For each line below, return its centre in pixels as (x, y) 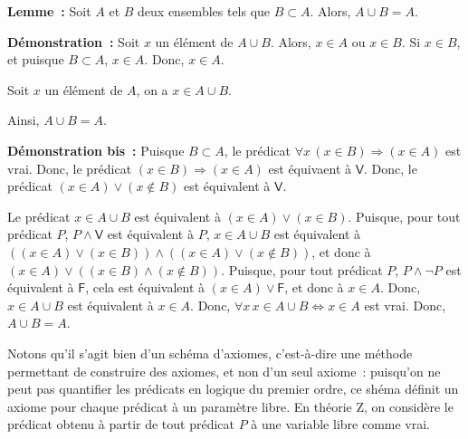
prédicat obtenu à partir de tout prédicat (121, 424)
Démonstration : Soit (74, 41)
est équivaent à (310, 168)
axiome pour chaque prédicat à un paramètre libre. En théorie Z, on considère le (230, 406)
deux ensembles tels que (204, 11)
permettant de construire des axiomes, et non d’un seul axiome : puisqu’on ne (224, 371)
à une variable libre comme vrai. (341, 424)
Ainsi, (24, 120)
